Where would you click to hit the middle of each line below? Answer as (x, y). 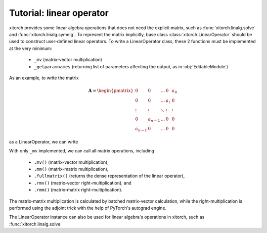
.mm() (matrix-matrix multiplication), (71, 169)
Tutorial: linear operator (59, 13)
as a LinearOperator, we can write (44, 141)
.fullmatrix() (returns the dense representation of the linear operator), (109, 176)
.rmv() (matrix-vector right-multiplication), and (83, 183)
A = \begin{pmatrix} (111, 91)
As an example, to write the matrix (44, 78)
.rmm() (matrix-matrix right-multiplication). (78, 190)
